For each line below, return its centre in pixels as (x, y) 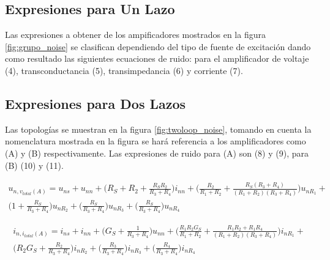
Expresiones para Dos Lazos (96, 103)
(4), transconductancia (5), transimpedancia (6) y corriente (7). (124, 70)
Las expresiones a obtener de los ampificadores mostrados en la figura (135, 35)
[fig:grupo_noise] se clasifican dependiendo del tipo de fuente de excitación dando (158, 46)
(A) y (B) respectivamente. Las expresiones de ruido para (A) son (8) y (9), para (157, 153)
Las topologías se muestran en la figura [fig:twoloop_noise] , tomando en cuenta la (158, 129)
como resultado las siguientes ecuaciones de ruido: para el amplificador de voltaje (157, 58)
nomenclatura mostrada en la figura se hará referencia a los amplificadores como (156, 141)
